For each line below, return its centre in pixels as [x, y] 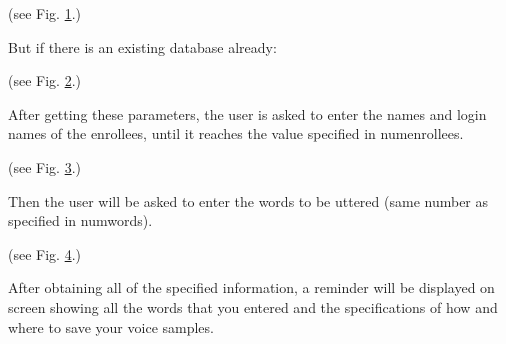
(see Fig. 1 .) [44, 13]
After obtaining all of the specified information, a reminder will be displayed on [251, 287]
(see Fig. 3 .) [44, 166]
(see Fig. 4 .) [44, 253]
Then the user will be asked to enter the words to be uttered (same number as [248, 200]
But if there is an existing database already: [142, 46]
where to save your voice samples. [111, 326]
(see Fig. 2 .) [44, 80]
